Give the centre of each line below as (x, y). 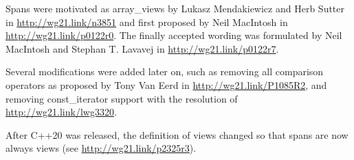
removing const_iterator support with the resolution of (122, 98)
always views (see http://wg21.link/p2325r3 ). (101, 148)
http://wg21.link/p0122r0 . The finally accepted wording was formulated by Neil (174, 35)
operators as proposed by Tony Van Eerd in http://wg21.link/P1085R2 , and (166, 84)
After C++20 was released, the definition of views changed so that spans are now (177, 134)
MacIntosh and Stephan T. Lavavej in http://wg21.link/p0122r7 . (142, 48)
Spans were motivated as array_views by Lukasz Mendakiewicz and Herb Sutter (175, 8)
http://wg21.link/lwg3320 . (61, 112)
